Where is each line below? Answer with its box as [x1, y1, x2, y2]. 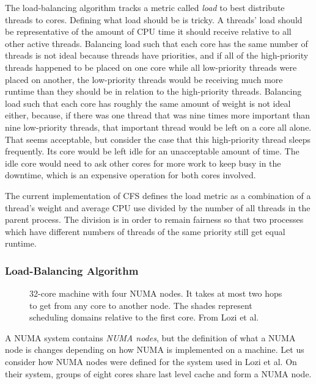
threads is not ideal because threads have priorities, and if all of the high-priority [5, 49, 309, 62]
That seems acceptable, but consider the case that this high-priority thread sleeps [5, 132, 310, 145]
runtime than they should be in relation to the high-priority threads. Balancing [5, 85, 302, 98]
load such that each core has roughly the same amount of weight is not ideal [5, 96, 291, 109]
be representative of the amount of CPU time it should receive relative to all [5, 25, 292, 38]
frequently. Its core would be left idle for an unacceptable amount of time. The [5, 145, 299, 158]
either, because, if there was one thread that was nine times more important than [5, 109, 310, 121]
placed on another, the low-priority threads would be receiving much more [5, 73, 283, 85]
